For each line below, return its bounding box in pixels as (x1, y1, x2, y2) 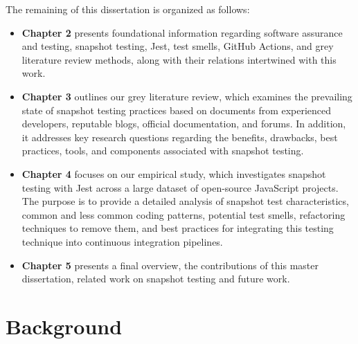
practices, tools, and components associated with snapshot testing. (21, 143, 304, 158)
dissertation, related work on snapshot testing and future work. (21, 271, 290, 286)
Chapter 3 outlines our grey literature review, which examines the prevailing (21, 89, 352, 103)
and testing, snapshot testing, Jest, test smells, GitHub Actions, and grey (21, 39, 334, 53)
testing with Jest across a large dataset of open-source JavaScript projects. (21, 180, 339, 194)
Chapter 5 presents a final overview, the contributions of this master (21, 257, 319, 272)
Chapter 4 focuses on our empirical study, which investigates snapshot (21, 166, 326, 181)
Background (6, 311, 123, 340)
